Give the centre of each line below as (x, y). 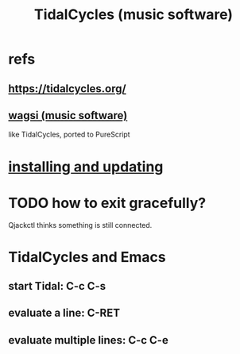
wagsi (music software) (68, 115)
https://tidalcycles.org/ (67, 88)
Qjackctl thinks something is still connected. (80, 225)
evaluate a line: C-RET (64, 313)
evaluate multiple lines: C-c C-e (88, 340)
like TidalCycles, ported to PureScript (69, 135)
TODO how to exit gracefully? (107, 203)
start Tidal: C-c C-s (57, 286)
